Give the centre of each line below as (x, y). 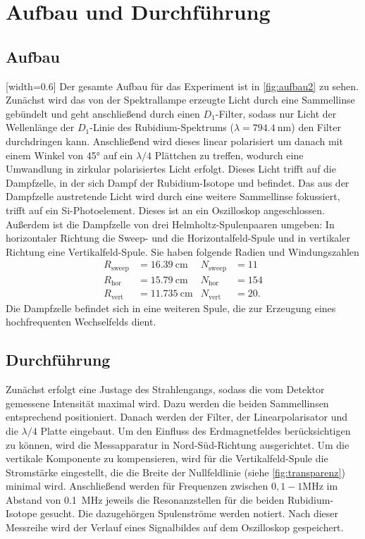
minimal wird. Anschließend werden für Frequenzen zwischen (137, 486)
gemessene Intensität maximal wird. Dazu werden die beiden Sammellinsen (167, 403)
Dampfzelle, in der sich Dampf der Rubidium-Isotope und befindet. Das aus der (178, 182)
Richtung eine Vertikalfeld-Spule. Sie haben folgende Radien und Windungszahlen (182, 251)
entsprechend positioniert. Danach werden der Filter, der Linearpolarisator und (177, 417)
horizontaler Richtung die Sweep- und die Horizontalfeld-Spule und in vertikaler (178, 238)
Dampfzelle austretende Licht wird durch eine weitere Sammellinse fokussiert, (173, 196)
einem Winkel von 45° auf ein (69, 155)
